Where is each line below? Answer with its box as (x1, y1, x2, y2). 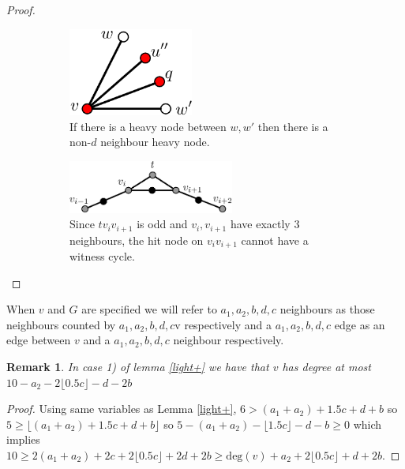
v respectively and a (174, 316, 272, 332)
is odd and (137, 216, 188, 232)
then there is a (257, 118, 328, 134)
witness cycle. (69, 248, 135, 265)
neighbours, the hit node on (69, 231, 204, 248)
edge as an (334, 316, 385, 332)
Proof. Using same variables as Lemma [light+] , (6, 400, 237, 417)
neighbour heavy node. (100, 133, 210, 150)
